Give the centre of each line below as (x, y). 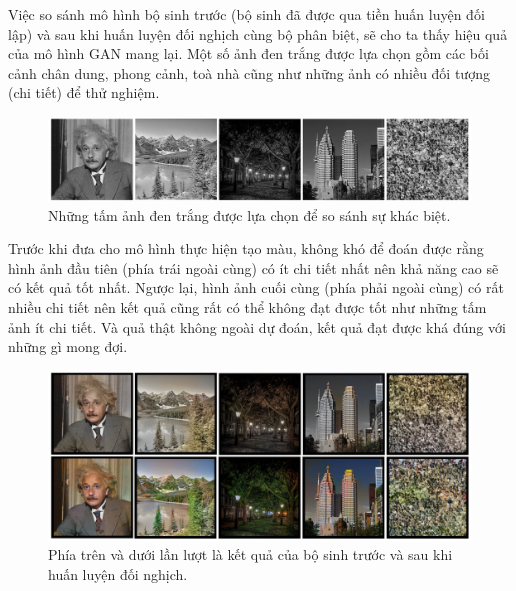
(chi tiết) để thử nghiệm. (84, 92)
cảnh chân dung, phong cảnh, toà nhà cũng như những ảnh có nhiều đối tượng (249, 72)
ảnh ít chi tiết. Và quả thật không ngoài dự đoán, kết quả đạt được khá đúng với (257, 326)
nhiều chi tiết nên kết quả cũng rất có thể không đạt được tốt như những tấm (247, 306)
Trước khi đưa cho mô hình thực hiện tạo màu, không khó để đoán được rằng (246, 248)
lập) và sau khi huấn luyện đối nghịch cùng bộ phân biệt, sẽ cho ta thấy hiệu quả (258, 33)
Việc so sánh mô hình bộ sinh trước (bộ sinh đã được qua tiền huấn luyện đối (246, 14)
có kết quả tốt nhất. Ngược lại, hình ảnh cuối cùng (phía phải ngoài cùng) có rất (256, 287)
